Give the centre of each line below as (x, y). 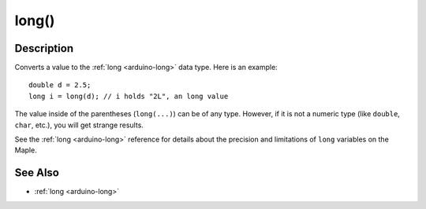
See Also (37, 173)
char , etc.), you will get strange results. (79, 125)
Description (44, 48)
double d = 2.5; (60, 85)
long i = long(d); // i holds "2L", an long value (129, 96)
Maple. (26, 150)
